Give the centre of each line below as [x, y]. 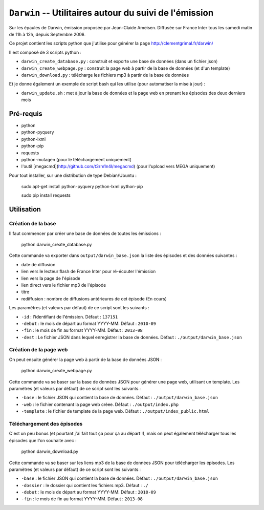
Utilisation [25, 209]
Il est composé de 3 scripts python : [45, 52]
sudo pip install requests [46, 195]
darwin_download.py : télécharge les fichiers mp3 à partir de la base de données [105, 75]
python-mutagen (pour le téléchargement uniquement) [77, 159]
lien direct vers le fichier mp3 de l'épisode [64, 285]
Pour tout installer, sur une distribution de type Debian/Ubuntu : [73, 175]
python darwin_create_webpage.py [57, 371]
